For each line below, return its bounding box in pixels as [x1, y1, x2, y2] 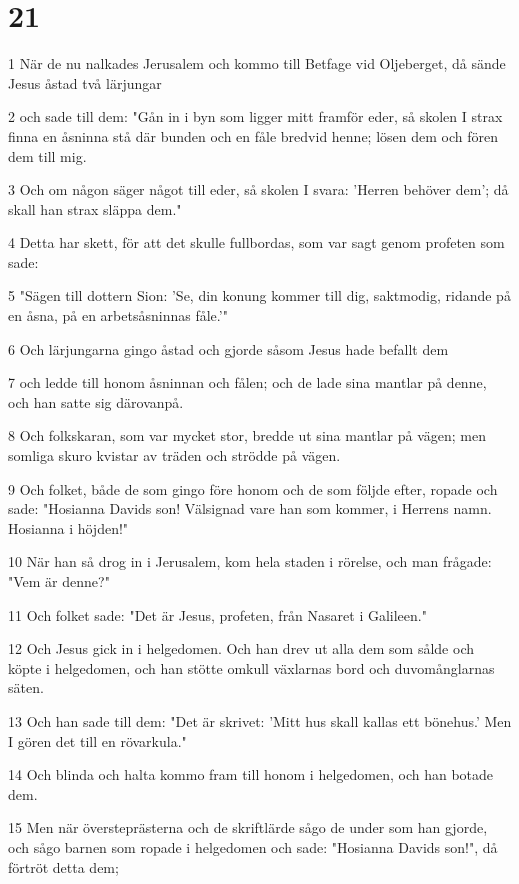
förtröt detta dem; [8, 856, 119, 877]
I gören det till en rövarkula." [8, 730, 187, 751]
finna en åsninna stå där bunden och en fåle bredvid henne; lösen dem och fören [8, 125, 498, 146]
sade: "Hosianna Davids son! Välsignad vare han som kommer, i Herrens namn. [8, 498, 492, 519]
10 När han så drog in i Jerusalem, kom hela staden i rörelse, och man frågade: [8, 551, 492, 572]
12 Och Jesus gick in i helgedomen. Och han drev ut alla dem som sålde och [8, 638, 474, 659]
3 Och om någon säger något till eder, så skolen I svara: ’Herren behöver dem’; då [8, 179, 509, 200]
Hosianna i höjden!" [8, 517, 129, 538]
